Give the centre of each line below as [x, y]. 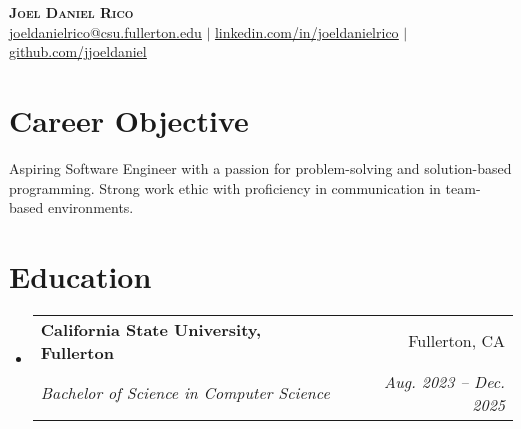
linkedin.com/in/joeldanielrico [306, 31]
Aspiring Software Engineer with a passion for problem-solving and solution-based [260, 167]
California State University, [151, 329]
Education [80, 275]
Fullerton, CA [456, 341]
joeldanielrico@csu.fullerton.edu [105, 31]
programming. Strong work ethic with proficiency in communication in [225, 187]
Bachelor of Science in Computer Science [185, 393]
